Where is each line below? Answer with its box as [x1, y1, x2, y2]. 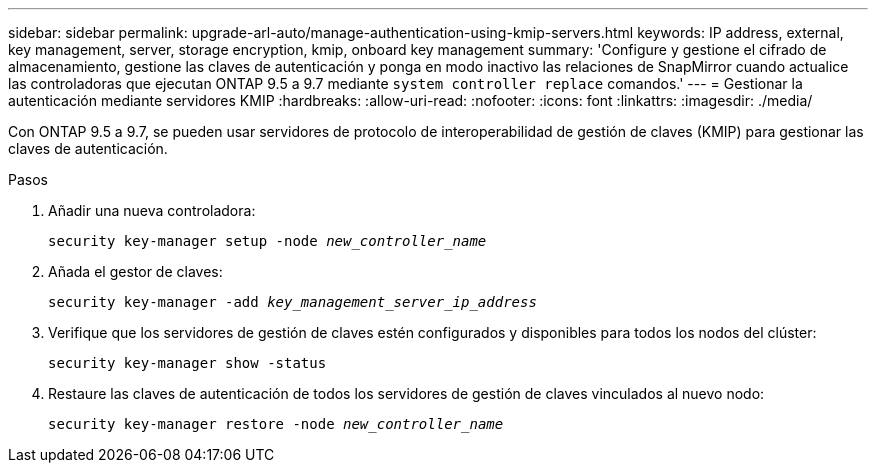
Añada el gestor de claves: [48, 263, 223, 280]
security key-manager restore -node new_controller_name [48, 416, 504, 432]
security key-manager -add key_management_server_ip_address [48, 294, 537, 310]
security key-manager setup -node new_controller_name [48, 233, 487, 249]
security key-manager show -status [48, 355, 327, 371]
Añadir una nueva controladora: [48, 202, 256, 219]
